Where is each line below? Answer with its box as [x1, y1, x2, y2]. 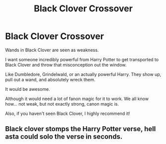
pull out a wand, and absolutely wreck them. [5, 76, 96, 82]
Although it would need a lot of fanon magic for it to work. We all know [5, 96, 149, 102]
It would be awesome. [5, 86, 51, 92]
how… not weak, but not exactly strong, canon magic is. [5, 101, 119, 107]
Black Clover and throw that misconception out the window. [5, 62, 127, 68]
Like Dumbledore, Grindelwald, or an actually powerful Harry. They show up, [5, 71, 162, 77]
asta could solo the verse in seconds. [5, 133, 123, 141]
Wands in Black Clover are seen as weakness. [5, 47, 99, 53]
